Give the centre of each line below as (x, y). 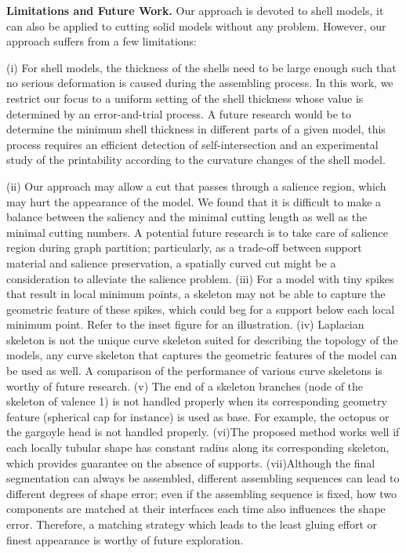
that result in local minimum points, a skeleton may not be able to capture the (196, 294)
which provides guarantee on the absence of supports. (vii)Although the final (191, 462)
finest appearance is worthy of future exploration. (125, 539)
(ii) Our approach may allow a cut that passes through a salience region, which (196, 186)
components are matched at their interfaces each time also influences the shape (196, 509)
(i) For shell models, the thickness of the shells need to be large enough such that (201, 67)
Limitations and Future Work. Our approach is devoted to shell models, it (195, 10)
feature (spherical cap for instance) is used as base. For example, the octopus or (198, 416)
